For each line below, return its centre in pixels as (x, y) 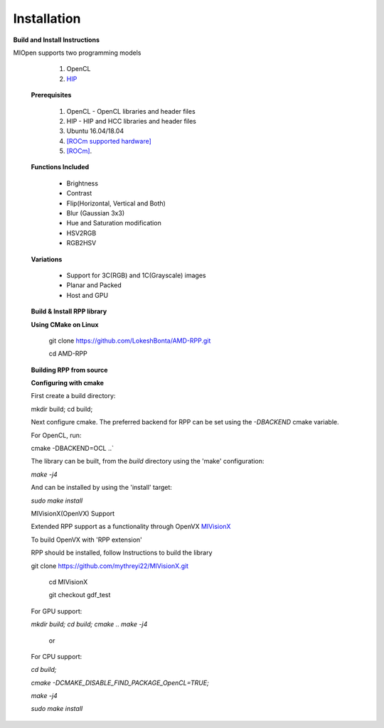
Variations (47, 259)
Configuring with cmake (68, 383)
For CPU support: (57, 656)
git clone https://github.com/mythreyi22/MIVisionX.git (110, 566)
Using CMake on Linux (65, 324)
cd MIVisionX (68, 582)
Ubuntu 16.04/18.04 (95, 131)
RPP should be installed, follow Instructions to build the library (122, 553)
